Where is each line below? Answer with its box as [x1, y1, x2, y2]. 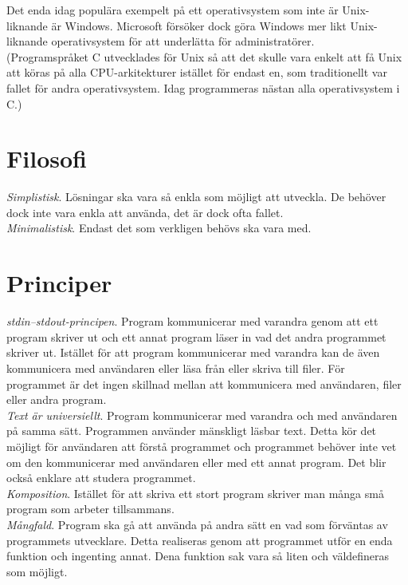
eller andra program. [6, 391, 107, 408]
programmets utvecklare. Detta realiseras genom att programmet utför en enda [6, 532, 393, 548]
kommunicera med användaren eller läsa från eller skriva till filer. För [6, 359, 345, 376]
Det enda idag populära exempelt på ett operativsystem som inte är [6, 2, 339, 18]
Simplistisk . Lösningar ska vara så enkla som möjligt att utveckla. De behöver [6, 188, 386, 205]
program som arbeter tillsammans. [6, 500, 175, 517]
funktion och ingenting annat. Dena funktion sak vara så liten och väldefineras [6, 547, 390, 564]
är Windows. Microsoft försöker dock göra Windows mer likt [51, 17, 347, 34]
